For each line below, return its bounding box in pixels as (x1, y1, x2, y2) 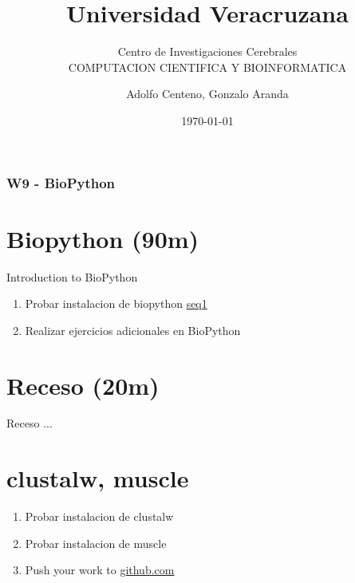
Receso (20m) (6, 368, 160, 401)
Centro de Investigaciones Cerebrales (117, 43, 298, 60)
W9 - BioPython (6, 172, 116, 192)
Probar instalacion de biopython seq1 (25, 295, 207, 312)
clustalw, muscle (6, 462, 189, 494)
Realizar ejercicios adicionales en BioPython (25, 321, 241, 338)
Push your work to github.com (25, 561, 175, 578)
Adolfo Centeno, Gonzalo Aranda (126, 85, 289, 102)
